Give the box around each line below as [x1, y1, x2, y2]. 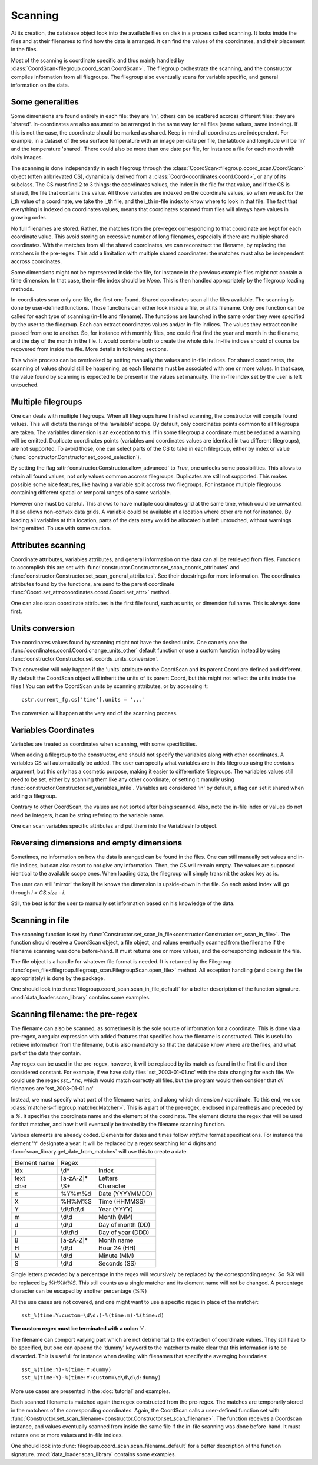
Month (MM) [98, 1213, 133, 1221]
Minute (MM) [98, 1251, 135, 1260]
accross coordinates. [11, 258, 62, 265]
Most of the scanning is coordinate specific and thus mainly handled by [11, 57, 185, 64]
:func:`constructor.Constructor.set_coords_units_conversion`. [11, 655, 159, 662]
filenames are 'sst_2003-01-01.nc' [11, 1085, 94, 1092]
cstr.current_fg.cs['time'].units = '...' [21, 696, 146, 703]
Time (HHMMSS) [98, 1198, 145, 1206]
